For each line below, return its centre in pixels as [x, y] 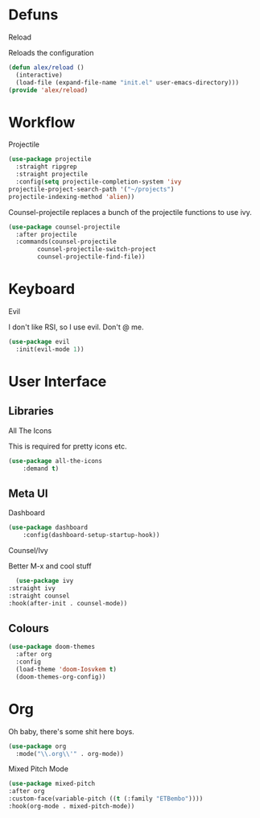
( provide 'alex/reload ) [48, 90]
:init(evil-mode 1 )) [50, 349]
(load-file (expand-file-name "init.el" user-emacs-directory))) [128, 82]
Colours [29, 628]
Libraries [31, 411]
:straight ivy [32, 588]
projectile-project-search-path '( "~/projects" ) [91, 189]
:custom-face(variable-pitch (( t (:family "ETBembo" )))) [106, 799]
